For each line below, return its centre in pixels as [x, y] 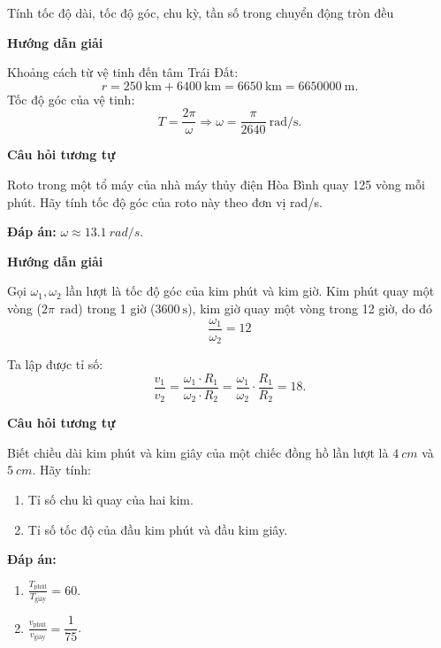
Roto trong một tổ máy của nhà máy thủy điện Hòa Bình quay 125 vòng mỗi [216, 185]
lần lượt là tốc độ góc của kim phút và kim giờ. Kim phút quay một [250, 291]
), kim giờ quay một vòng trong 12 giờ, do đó [310, 308]
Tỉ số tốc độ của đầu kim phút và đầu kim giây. [158, 529]
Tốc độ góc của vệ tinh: [71, 99]
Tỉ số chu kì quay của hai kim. [110, 499]
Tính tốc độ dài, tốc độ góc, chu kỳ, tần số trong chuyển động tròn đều [201, 12]
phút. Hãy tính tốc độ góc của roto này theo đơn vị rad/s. [165, 201]
